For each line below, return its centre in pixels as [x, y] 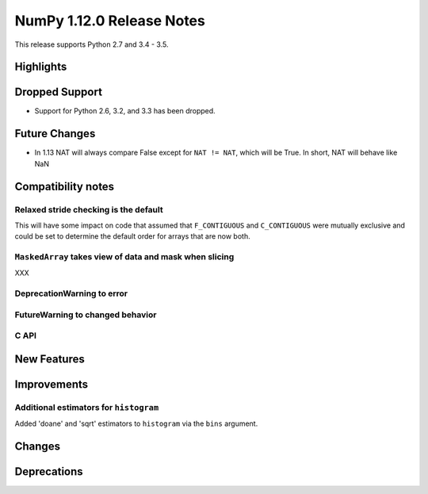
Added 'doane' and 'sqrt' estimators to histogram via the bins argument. [136, 423]
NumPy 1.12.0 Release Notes [110, 21]
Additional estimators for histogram [87, 407]
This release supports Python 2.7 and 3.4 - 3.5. [92, 44]
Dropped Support [59, 92]
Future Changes [55, 134]
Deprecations [49, 472]
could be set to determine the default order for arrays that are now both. [132, 236]
